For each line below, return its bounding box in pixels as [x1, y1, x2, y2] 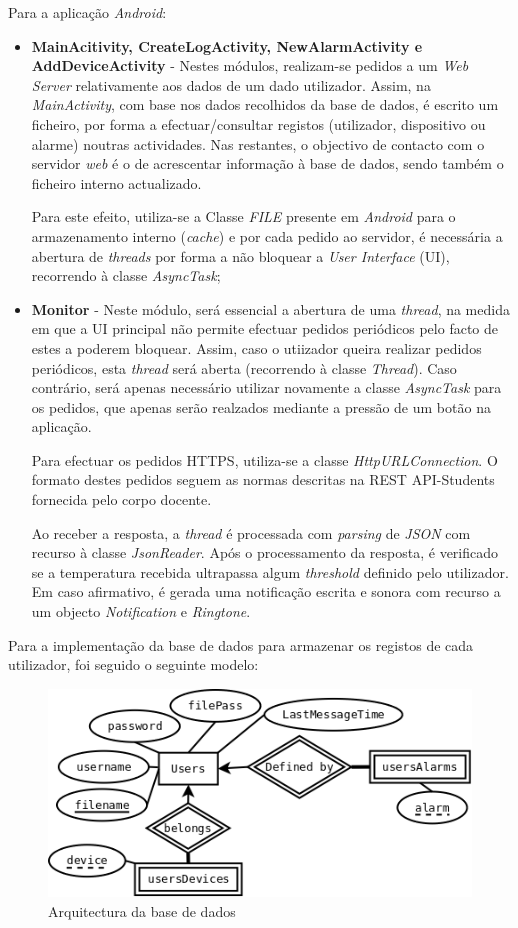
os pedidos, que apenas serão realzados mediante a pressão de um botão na [31, 396, 491, 417]
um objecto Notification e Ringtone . [31, 601, 251, 622]
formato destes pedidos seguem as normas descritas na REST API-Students [31, 469, 495, 490]
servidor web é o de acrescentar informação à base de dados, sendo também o [31, 153, 504, 174]
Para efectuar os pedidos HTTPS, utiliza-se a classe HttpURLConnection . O [31, 449, 498, 470]
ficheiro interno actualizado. [31, 172, 202, 193]
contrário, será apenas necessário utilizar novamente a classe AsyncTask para [31, 377, 502, 398]
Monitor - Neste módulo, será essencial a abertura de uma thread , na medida [31, 298, 510, 319]
